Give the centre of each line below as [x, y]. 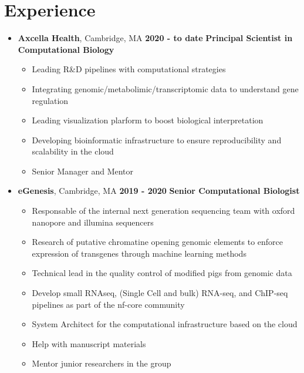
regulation [50, 100]
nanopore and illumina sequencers [93, 222]
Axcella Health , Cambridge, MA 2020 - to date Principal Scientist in [155, 38]
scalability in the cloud [73, 151]
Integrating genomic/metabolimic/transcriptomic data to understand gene [165, 88]
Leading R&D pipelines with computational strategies [129, 69]
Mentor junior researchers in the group [102, 363]
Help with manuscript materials [89, 343]
